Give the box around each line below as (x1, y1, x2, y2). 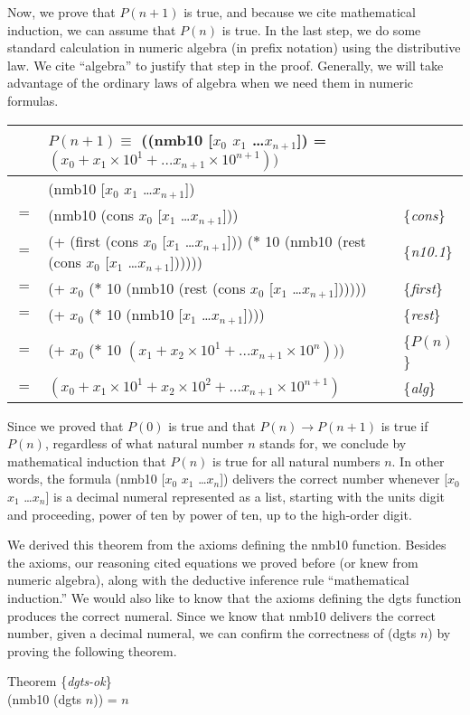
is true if (381, 416, 428, 435)
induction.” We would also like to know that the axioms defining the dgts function (7, 588, 462, 607)
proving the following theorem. (7, 641, 177, 660)
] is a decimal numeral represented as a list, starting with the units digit (45, 486, 446, 505)
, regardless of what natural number (44, 434, 244, 453)
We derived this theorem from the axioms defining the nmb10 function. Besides (7, 535, 446, 554)
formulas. (7, 90, 59, 109)
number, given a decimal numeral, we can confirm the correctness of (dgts (7, 624, 417, 643)
